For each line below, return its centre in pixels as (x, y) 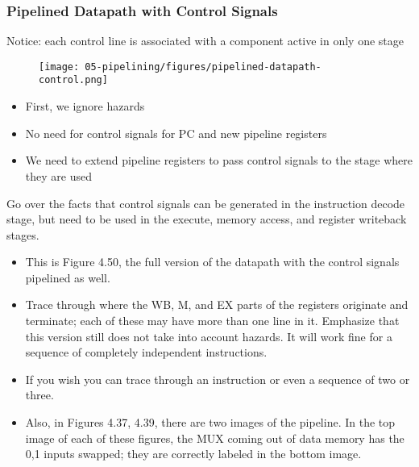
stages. (23, 234)
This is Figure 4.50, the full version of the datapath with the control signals (212, 262)
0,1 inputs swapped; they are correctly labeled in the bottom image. (193, 454)
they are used (58, 175)
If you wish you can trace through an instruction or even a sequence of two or (218, 379)
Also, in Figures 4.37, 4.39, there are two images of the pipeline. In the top (210, 422)
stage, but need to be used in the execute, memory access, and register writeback (207, 219)
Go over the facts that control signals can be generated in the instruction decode (206, 203)
